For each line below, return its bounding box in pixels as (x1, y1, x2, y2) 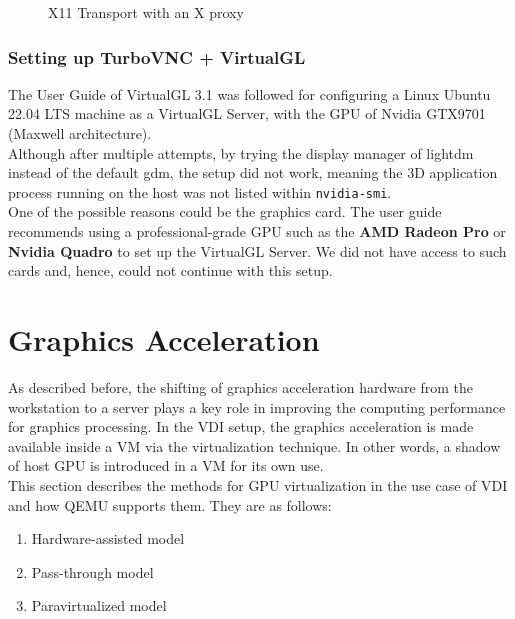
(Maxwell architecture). (8, 123, 152, 143)
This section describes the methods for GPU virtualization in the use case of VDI (8, 474, 508, 495)
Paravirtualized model (31, 595, 167, 616)
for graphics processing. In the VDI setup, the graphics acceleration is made (8, 416, 474, 437)
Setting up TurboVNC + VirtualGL (8, 44, 306, 69)
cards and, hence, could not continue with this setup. (8, 260, 333, 281)
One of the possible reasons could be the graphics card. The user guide (8, 201, 442, 222)
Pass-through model (31, 561, 154, 582)
